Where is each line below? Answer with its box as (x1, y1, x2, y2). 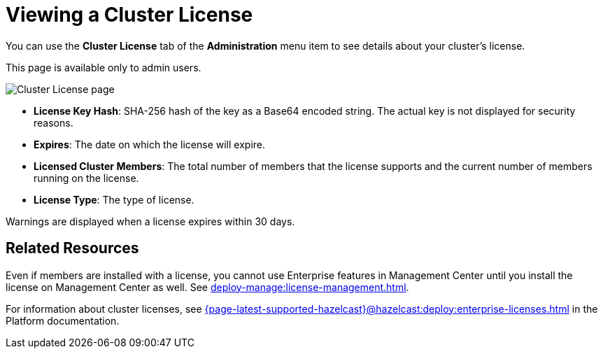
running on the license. (34, 171, 139, 184)
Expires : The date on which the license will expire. (34, 138, 266, 150)
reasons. (34, 116, 73, 129)
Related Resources (6, 239, 139, 257)
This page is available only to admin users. (6, 61, 201, 73)
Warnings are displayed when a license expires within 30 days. (6, 215, 295, 227)
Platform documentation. (6, 314, 120, 327)
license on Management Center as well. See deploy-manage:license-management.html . (6, 281, 409, 293)
